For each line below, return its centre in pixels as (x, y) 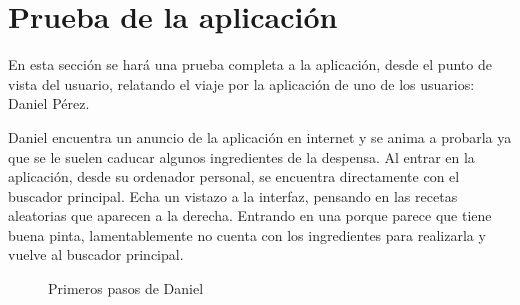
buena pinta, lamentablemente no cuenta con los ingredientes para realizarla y (247, 234)
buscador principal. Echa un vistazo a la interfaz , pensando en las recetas (233, 195)
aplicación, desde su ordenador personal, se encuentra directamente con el (234, 176)
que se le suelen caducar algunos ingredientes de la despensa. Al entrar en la (241, 156)
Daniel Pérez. (49, 103)
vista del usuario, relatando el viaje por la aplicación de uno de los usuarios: (241, 83)
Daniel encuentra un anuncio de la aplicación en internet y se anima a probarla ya (260, 136)
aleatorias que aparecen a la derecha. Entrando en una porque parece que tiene (250, 215)
